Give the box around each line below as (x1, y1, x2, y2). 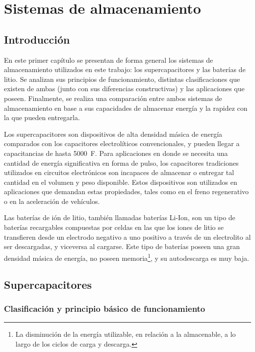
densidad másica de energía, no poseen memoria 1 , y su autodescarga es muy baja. (4, 251, 249, 263)
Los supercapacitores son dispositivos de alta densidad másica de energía (4, 128, 223, 139)
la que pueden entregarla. (4, 112, 80, 123)
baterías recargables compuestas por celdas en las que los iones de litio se (4, 222, 224, 232)
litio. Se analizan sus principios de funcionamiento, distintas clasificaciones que (4, 74, 240, 84)
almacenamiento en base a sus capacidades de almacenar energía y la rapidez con (4, 102, 248, 113)
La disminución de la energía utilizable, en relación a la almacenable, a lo (15, 329, 236, 339)
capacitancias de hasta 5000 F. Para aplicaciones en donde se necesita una (4, 148, 228, 158)
